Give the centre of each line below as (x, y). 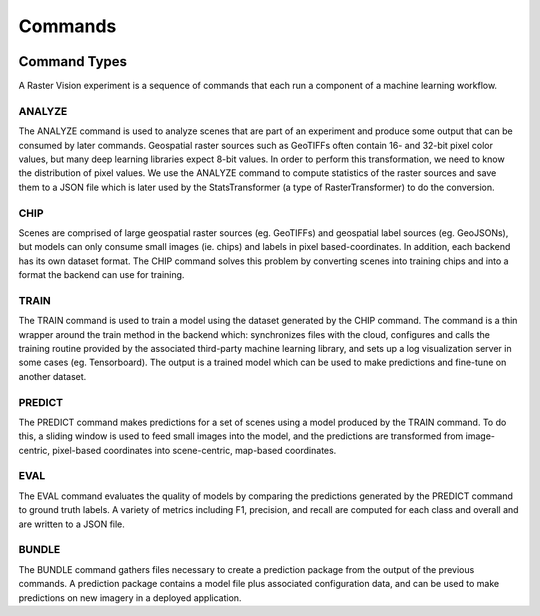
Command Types (73, 61)
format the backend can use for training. (101, 275)
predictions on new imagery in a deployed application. (130, 597)
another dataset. (52, 376)
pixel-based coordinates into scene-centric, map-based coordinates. (194, 450)
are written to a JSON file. (71, 524)
